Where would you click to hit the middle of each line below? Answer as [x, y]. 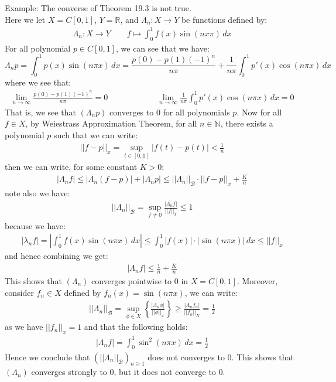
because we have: [35, 226]
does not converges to [186, 357]
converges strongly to [69, 372]
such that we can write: [96, 134]
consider [19, 292]
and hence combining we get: [56, 255]
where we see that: [38, 82]
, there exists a [247, 123]
